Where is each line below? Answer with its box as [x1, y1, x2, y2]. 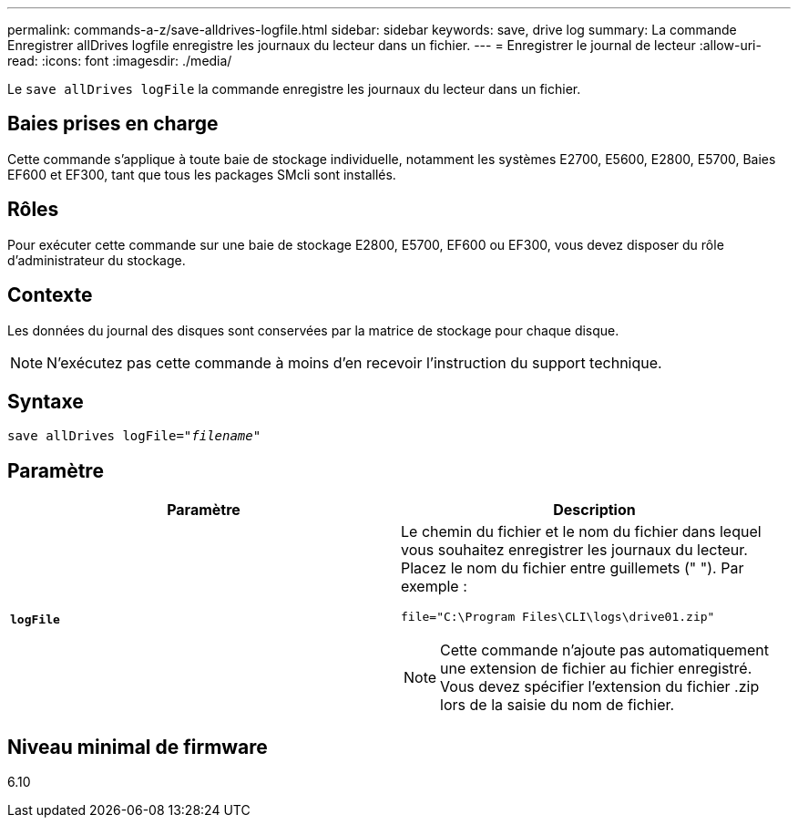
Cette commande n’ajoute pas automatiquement [440, 641, 769, 660]
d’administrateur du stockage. [7, 252, 186, 268]
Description [553, 500, 636, 520]
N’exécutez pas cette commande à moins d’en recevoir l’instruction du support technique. [46, 353, 662, 372]
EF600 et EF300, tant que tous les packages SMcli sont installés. [7, 166, 396, 182]
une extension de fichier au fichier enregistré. [440, 659, 752, 678]
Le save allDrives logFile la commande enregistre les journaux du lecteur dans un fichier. [7, 81, 581, 97]
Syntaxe [7, 389, 84, 413]
